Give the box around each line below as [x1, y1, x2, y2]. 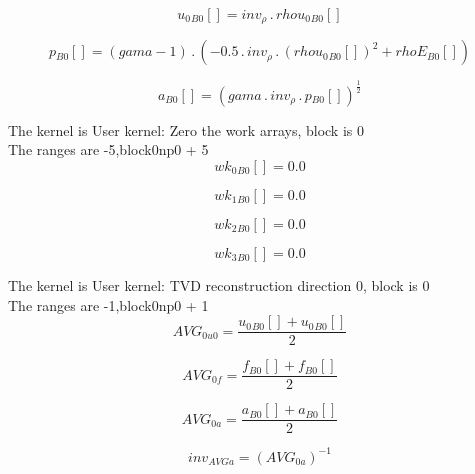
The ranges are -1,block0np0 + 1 [8, 294, 209, 315]
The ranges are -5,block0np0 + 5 [8, 139, 209, 160]
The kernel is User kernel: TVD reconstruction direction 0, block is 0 [8, 275, 430, 295]
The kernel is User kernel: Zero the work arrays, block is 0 [8, 119, 364, 140]
